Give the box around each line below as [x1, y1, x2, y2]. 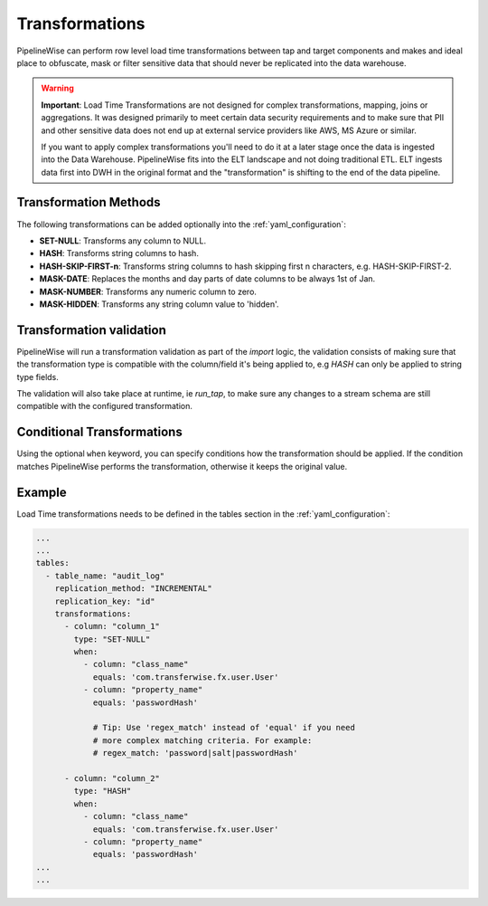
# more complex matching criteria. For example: [92, 735, 313, 746]
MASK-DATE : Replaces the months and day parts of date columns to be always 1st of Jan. [39, 273, 376, 284]
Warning [41, 82, 74, 94]
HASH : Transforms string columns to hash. [39, 248, 199, 259]
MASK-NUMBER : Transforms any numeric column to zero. [39, 286, 258, 297]
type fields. [16, 371, 59, 382]
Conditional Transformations [16, 424, 183, 440]
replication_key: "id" [54, 596, 155, 606]
